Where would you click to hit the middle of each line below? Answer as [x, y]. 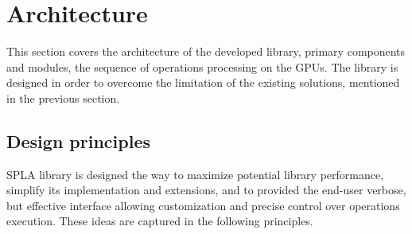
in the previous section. [63, 97]
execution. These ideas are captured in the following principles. [160, 221]
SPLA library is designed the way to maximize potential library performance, [195, 174]
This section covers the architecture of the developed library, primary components [206, 51]
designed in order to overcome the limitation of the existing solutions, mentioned [203, 82]
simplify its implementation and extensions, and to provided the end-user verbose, [206, 190]
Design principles [78, 140]
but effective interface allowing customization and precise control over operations [203, 205]
